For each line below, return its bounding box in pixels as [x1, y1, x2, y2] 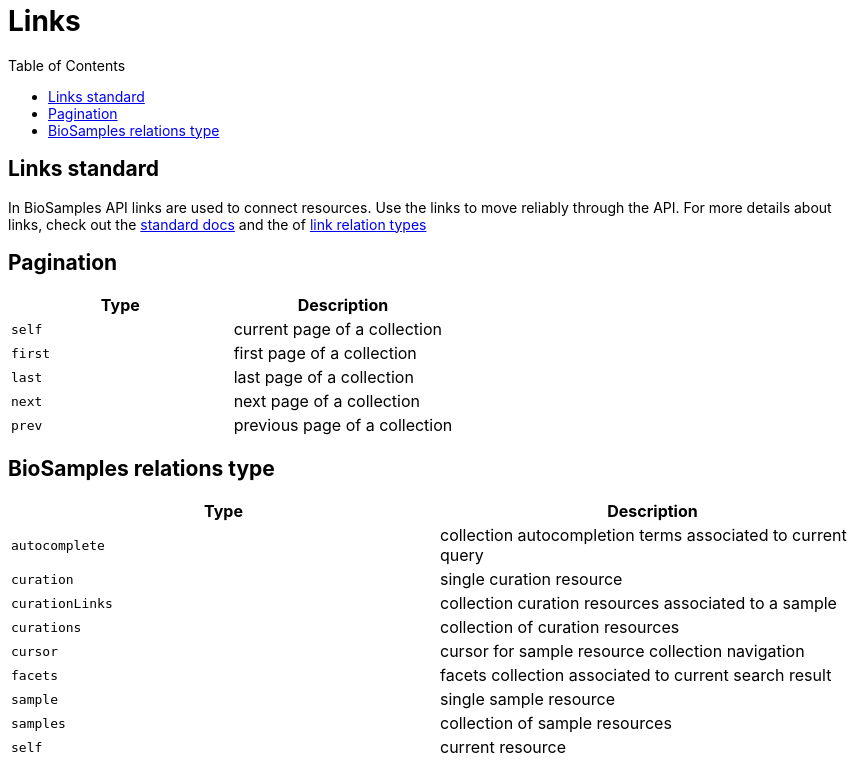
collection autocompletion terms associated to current [440, 525, 847, 546]
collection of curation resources [440, 617, 680, 638]
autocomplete [11, 537, 105, 553]
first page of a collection [233, 343, 417, 364]
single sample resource [440, 689, 616, 710]
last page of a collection [233, 367, 414, 388]
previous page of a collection [233, 415, 453, 436]
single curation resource [440, 569, 623, 590]
